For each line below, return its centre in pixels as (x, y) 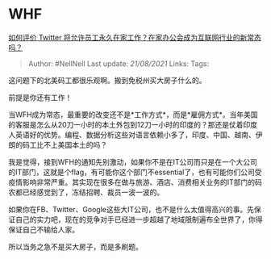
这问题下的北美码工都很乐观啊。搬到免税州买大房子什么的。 (107, 80)
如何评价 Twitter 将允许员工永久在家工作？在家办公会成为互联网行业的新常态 (135, 37)
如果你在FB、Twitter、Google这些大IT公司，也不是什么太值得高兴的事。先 (131, 209)
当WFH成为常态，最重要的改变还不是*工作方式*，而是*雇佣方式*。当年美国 (133, 115)
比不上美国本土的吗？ (71, 144)
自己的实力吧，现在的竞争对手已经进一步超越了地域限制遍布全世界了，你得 (139, 219)
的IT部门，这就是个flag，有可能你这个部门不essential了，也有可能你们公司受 (135, 172)
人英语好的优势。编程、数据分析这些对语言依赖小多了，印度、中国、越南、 (132, 135)
